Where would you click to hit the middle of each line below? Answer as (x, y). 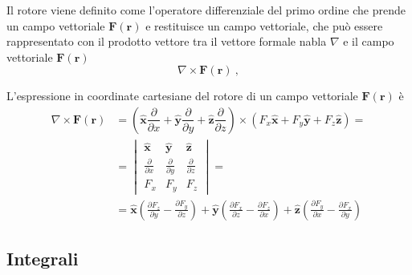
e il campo (369, 41)
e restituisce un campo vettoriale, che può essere (264, 25)
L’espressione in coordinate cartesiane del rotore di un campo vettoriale (182, 96)
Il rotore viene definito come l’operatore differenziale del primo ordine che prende (206, 10)
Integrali (43, 259)
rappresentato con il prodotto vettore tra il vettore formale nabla (167, 41)
